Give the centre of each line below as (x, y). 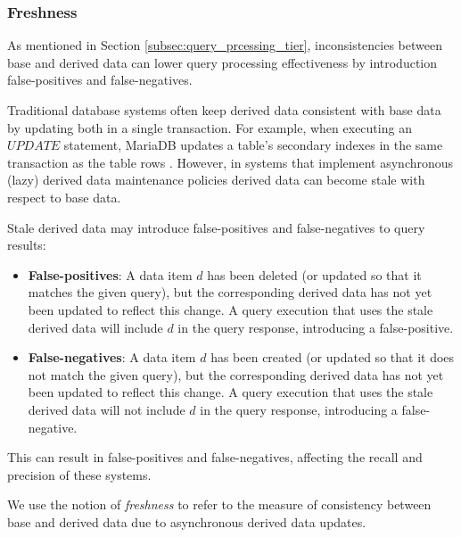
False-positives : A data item (110, 274)
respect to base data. (64, 197)
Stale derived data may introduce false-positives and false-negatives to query (216, 227)
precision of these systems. (79, 474)
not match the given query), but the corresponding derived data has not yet (236, 374)
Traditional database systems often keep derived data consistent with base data (224, 110)
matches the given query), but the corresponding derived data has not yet (230, 292)
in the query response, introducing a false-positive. (316, 327)
